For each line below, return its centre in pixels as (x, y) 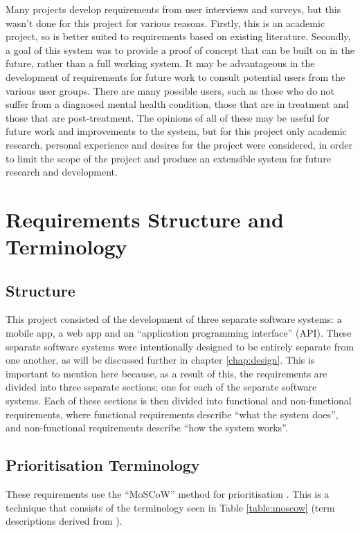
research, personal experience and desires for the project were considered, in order (179, 144)
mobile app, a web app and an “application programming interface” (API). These (179, 333)
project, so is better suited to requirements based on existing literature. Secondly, (178, 36)
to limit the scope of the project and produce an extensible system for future (168, 158)
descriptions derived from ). (64, 521)
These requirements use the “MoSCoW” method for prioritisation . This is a (168, 494)
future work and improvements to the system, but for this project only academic (176, 131)
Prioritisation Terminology (103, 465)
